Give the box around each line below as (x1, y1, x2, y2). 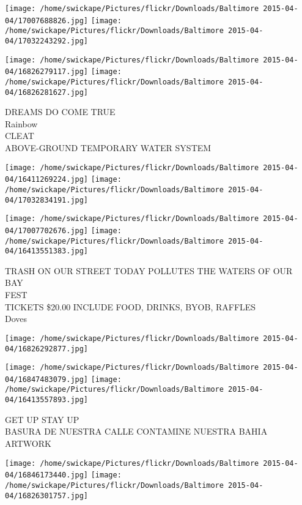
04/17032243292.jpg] (5, 36, 89, 45)
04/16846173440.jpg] (5, 471, 89, 480)
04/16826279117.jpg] (5, 67, 89, 77)
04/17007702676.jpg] (5, 226, 89, 235)
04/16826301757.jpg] (5, 491, 89, 500)
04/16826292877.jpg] (5, 344, 89, 353)
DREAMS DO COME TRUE (5, 105, 116, 118)
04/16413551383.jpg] (5, 247, 89, 256)
